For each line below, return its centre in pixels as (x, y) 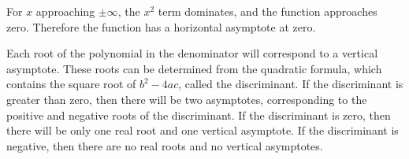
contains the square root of (71, 84)
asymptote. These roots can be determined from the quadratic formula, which (194, 68)
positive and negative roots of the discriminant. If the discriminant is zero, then (199, 115)
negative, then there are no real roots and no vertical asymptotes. (165, 145)
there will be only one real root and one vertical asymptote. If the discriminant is (203, 130)
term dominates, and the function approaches (268, 11)
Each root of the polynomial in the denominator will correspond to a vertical (192, 53)
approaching (65, 11)
